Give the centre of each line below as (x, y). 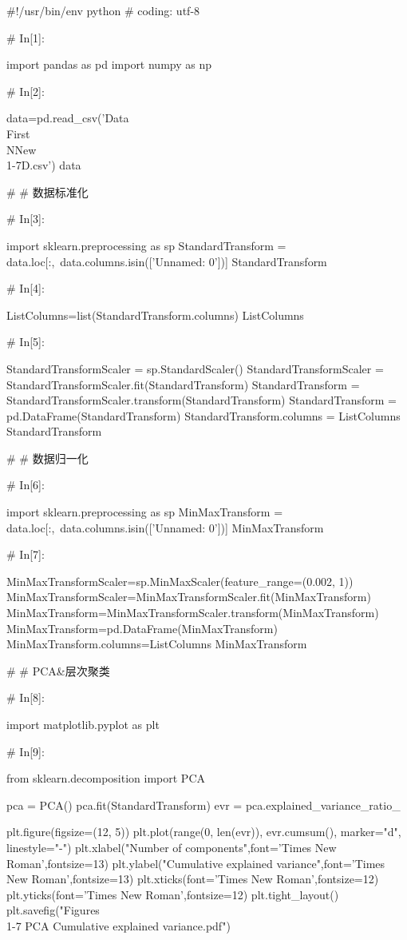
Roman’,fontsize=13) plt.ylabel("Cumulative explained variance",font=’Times (196, 863)
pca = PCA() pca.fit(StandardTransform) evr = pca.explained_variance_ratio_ (203, 805)
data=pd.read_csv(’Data (68, 118)
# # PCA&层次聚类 (58, 670)
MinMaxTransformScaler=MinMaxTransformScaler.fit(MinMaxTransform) (189, 597)
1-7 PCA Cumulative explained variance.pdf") (119, 925)
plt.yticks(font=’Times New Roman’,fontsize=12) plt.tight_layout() (173, 894)
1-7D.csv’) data (44, 165)
